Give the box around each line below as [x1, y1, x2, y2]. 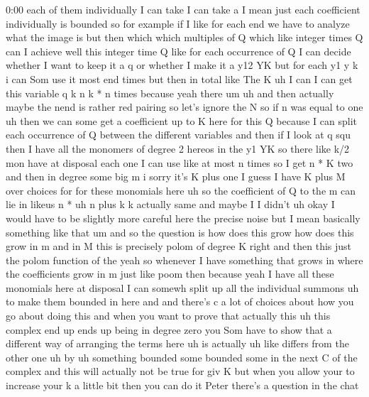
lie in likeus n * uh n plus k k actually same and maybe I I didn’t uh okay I [6, 197, 335, 212]
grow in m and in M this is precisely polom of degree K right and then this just [6, 239, 352, 254]
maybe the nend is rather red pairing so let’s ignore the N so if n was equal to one [6, 99, 363, 114]
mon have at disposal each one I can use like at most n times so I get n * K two [6, 155, 353, 170]
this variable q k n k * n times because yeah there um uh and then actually [6, 85, 334, 100]
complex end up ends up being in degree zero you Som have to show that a [6, 322, 332, 337]
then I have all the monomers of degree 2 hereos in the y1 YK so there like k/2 [6, 141, 350, 156]
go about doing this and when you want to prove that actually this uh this [6, 308, 331, 323]
